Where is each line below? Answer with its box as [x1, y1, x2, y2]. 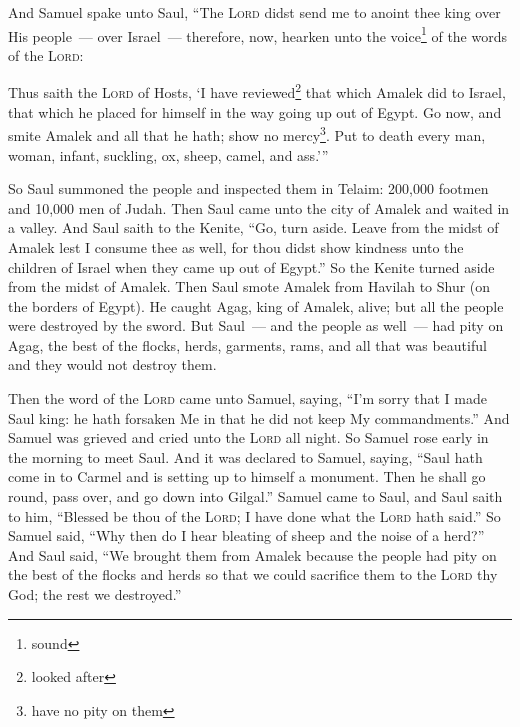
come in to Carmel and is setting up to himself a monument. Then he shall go [8, 466, 486, 487]
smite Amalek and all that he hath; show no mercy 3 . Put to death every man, [8, 122, 486, 145]
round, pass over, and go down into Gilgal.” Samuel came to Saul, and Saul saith [8, 486, 503, 507]
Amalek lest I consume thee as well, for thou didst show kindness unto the [8, 236, 464, 257]
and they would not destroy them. [8, 354, 217, 375]
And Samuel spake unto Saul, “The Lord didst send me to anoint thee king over [8, 2, 501, 22]
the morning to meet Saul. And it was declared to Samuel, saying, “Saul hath [8, 446, 483, 467]
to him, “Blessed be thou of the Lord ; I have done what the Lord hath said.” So [8, 505, 501, 526]
